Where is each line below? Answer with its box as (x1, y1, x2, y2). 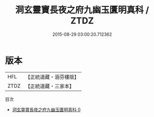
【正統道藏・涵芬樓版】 (25, 73, 80, 80)
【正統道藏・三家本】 (25, 83, 75, 90)
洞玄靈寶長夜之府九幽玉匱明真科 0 (12, 106, 81, 113)
